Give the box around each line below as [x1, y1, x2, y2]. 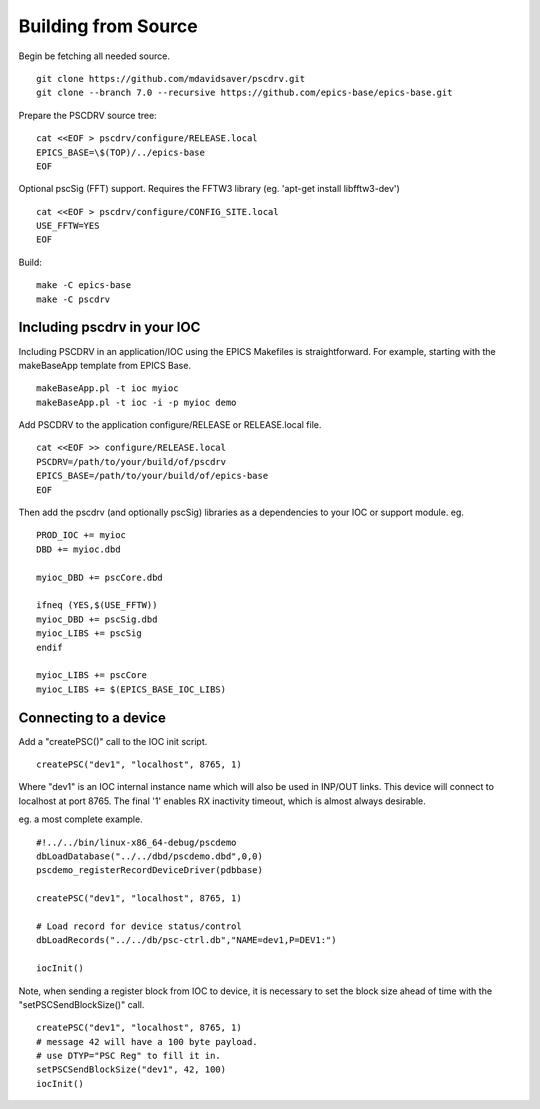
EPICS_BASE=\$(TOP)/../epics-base [36, 146, 205, 158]
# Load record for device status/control [36, 920, 242, 932]
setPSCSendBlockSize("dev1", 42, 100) [36, 1064, 227, 1075]
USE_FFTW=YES [36, 220, 100, 232]
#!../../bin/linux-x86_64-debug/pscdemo [36, 836, 237, 848]
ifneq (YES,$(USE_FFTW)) [36, 600, 158, 611]
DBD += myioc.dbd [36, 543, 121, 555]
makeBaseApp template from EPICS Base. [18, 359, 192, 371]
